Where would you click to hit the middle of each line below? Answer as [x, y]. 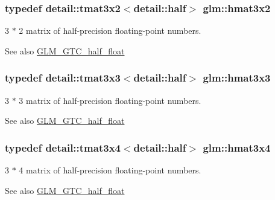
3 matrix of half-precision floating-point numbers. [110, 100]
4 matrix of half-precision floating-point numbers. [110, 170]
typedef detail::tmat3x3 [63, 78]
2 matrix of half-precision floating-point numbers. [110, 31]
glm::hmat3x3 [237, 78]
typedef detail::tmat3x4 [63, 147]
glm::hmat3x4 [237, 147]
